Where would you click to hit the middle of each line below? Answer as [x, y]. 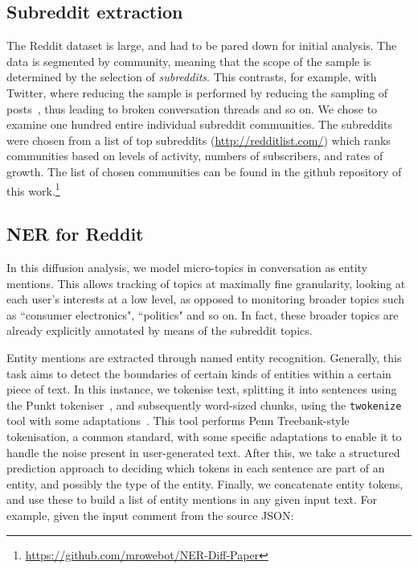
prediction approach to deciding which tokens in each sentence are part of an [196, 468]
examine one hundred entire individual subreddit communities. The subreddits [200, 124]
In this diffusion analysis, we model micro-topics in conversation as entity [187, 267]
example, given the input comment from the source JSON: [150, 515]
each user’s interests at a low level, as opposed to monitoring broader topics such [206, 299]
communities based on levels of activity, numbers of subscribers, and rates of [195, 156]
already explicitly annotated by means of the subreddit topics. [160, 330]
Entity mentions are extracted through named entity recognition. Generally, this [204, 357]
